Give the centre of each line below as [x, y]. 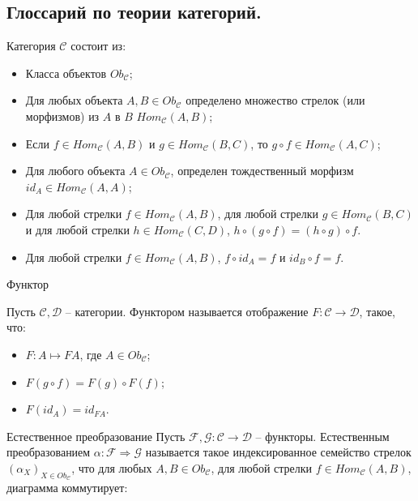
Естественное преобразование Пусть [96, 436]
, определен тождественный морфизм [262, 171]
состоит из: [98, 46]
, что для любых [112, 467]
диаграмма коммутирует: [67, 488]
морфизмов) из [62, 116]
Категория [31, 46]
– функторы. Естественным [322, 436]
